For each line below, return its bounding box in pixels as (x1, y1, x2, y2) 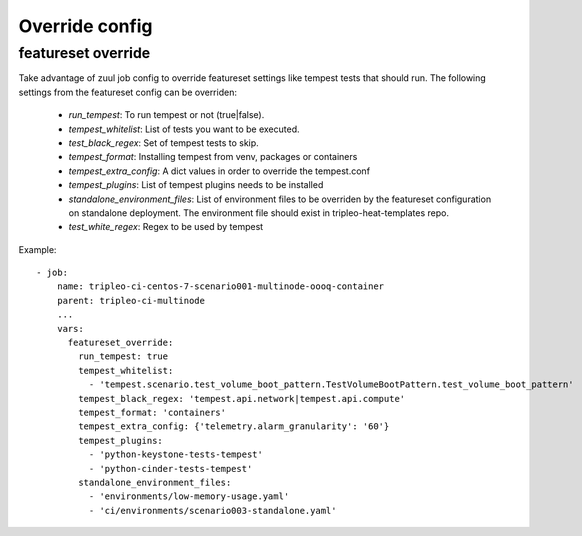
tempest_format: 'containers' (78, 406, 227, 418)
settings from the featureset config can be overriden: (18, 86, 237, 98)
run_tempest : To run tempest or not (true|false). (68, 109, 265, 121)
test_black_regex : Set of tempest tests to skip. (68, 136, 259, 149)
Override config (18, 15, 153, 37)
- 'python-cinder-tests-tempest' (88, 463, 253, 474)
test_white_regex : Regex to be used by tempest (68, 221, 264, 233)
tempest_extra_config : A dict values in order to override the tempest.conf (68, 165, 370, 177)
